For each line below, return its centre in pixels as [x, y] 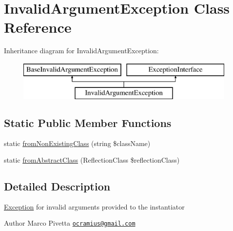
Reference [38, 27]
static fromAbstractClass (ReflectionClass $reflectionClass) [92, 159]
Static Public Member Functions [88, 123]
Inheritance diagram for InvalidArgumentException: [81, 51]
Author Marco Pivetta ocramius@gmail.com [70, 223]
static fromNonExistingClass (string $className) [77, 143]
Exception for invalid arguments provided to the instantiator [94, 206]
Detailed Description [57, 186]
